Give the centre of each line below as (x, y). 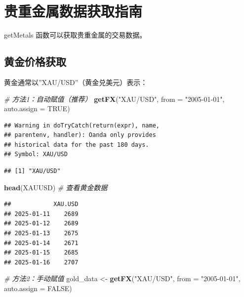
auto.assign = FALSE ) (38, 288)
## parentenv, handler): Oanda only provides (80, 135)
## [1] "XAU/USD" (32, 171)
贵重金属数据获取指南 (73, 11)
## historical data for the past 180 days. (77, 145)
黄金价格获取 (35, 62)
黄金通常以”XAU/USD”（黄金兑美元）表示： (76, 82)
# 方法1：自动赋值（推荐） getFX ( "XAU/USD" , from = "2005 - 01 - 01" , (114, 99)
